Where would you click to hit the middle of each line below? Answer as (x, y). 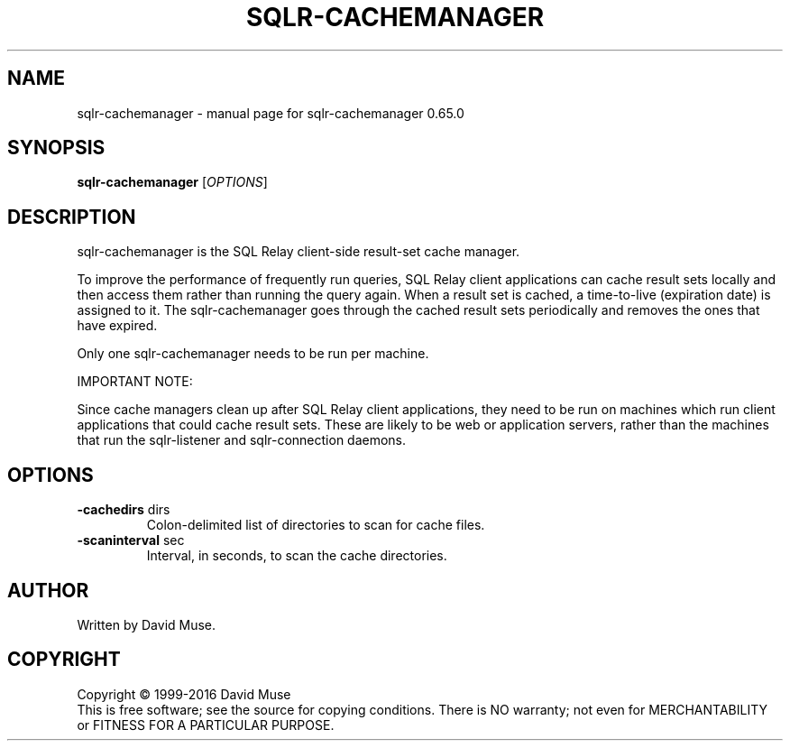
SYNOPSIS (56, 148)
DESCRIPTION (72, 217)
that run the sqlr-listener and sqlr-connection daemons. (242, 440)
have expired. (117, 326)
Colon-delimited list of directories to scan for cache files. (316, 525)
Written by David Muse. (147, 624)
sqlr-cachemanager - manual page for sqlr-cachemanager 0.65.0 (271, 113)
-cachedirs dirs (124, 510)
